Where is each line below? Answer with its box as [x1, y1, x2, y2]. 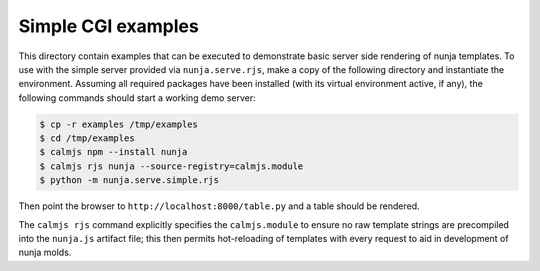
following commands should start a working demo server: [18, 91, 257, 104]
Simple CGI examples [18, 15, 199, 37]
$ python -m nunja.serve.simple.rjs [39, 175, 220, 186]
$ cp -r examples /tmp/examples [39, 118, 199, 130]
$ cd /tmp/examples [39, 133, 135, 144]
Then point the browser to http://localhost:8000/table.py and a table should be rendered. [18, 200, 420, 212]
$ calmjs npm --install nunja [39, 146, 188, 158]
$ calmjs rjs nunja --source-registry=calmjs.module [39, 160, 304, 172]
